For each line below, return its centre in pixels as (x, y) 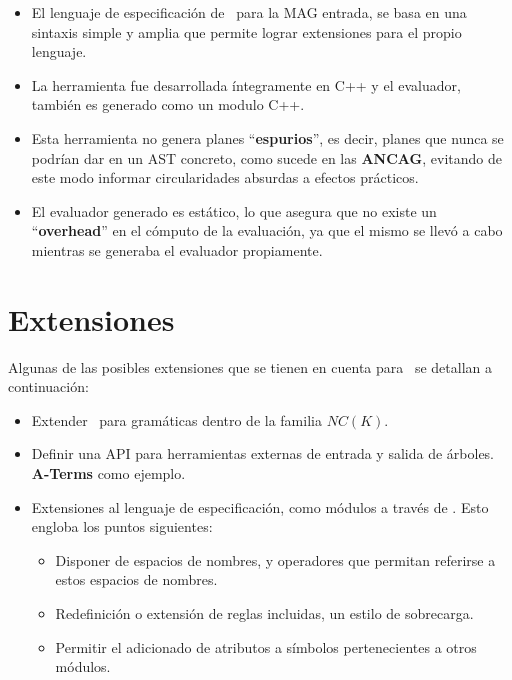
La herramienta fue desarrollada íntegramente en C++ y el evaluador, (246, 84)
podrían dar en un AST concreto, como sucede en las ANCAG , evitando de (266, 157)
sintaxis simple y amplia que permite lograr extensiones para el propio (246, 31)
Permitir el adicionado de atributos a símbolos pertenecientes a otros (266, 646)
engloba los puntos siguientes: (122, 526)
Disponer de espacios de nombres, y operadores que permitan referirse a (275, 559)
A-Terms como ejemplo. (108, 473)
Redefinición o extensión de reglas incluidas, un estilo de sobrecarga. (264, 613)
